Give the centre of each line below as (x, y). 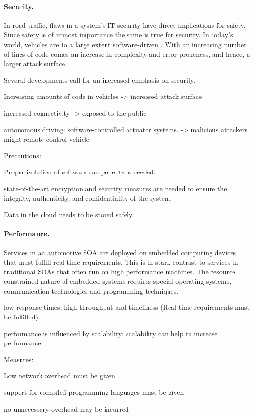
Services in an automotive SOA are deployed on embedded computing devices (120, 252)
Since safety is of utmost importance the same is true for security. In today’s (118, 35)
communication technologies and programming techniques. (91, 290)
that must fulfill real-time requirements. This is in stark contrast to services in (121, 262)
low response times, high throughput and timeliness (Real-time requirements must (127, 307)
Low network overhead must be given (60, 376)
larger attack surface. (35, 63)
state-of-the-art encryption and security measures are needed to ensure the (116, 188)
